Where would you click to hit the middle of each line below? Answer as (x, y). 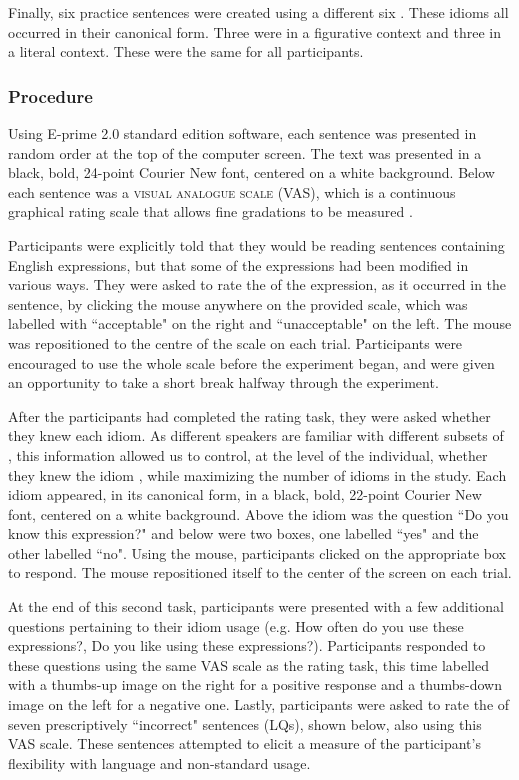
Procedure (50, 95)
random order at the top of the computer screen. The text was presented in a (245, 152)
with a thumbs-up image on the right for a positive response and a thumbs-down (255, 684)
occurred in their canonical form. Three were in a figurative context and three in (255, 31)
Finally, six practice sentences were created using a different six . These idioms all (258, 12)
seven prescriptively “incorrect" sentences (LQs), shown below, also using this (245, 723)
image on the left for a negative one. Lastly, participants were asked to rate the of (259, 704)
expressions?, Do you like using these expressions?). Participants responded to (247, 645)
